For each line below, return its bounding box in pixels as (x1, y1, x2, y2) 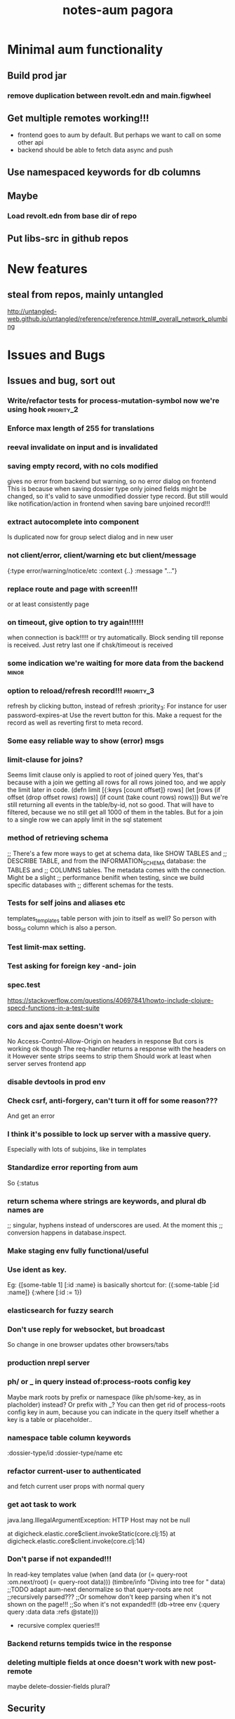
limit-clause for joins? (7, 755, 83, 765)
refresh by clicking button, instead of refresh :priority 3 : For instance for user (7, 702, 227, 712)
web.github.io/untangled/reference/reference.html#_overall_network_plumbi (7, 315, 228, 323)
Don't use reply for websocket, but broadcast (7, 1324, 166, 1334)
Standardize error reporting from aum (7, 1163, 138, 1173)
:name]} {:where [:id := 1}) (7, 1288, 82, 1297)
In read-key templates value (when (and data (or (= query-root (7, 1570, 188, 1579)
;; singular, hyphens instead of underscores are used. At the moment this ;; (7, 1221, 223, 1229)
